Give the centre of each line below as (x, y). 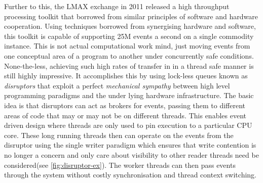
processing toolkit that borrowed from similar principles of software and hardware (131, 16)
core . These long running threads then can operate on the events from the (119, 135)
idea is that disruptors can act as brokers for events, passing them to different (125, 105)
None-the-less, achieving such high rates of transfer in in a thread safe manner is (129, 65)
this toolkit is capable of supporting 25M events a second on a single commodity (129, 36)
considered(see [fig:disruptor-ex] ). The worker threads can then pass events (120, 165)
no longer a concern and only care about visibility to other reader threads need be (131, 154)
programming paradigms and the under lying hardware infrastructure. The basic (129, 95)
